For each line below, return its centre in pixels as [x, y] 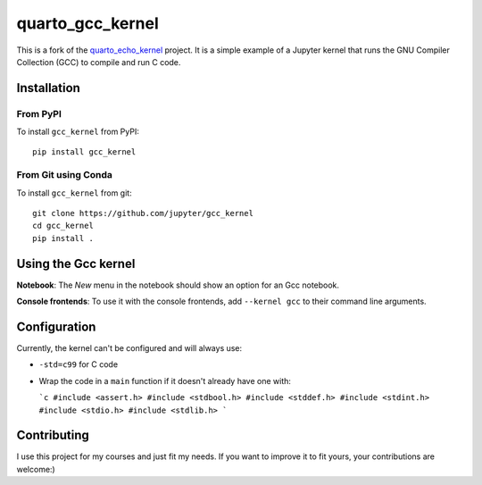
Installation [48, 88]
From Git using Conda [65, 175]
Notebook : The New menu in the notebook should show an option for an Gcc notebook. [178, 285]
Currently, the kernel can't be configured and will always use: [129, 348]
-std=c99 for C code [79, 364]
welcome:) [36, 469]
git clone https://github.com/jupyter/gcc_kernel [143, 213]
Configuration [56, 326]
